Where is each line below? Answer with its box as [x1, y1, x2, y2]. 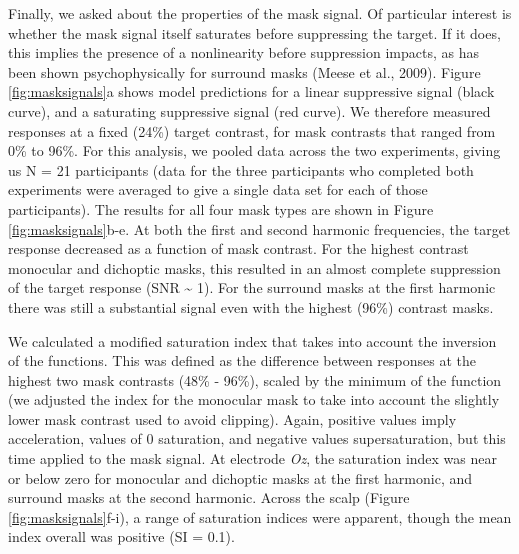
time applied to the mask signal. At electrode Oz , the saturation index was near [8, 448, 497, 469]
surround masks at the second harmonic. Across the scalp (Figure [8, 487, 410, 508]
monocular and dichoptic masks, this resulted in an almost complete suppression [8, 257, 501, 278]
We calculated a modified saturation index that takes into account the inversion [8, 330, 497, 351]
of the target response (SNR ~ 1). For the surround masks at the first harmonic [8, 277, 496, 298]
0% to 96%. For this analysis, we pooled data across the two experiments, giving [8, 140, 501, 161]
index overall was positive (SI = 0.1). [8, 526, 235, 547]
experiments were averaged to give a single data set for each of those [8, 179, 428, 200]
